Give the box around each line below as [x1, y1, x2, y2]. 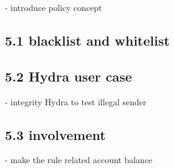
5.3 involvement [5, 125, 106, 144]
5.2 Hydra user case [5, 66, 132, 85]
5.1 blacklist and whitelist [5, 30, 170, 49]
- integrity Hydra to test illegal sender [5, 95, 147, 108]
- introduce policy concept [5, 1, 102, 13]
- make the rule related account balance [5, 153, 153, 166]
